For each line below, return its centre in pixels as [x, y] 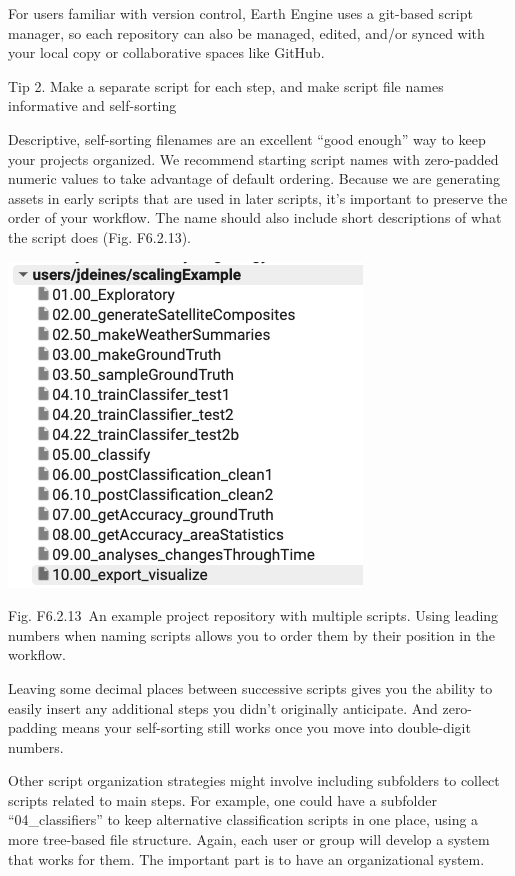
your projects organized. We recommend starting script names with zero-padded [253, 158]
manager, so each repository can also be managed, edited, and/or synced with [246, 32]
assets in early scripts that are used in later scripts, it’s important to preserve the [258, 197]
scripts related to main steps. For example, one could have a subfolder [222, 799]
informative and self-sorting [92, 105]
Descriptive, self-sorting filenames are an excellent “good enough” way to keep [247, 138]
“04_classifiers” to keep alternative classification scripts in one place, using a [243, 819]
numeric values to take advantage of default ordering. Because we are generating [254, 178]
